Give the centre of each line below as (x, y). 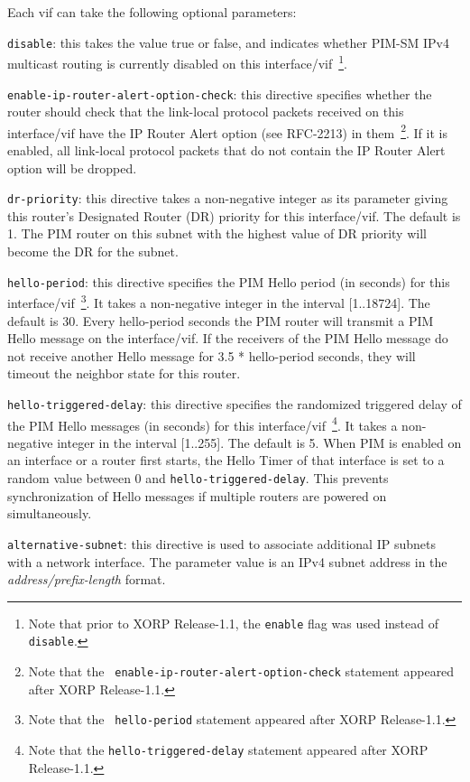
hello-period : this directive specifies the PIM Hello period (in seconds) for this (229, 281)
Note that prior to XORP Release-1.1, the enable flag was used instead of (233, 623)
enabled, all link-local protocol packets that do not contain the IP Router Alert (226, 150)
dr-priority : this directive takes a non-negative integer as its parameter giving (228, 198)
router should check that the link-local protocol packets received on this (206, 112)
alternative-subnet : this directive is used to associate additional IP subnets (221, 543)
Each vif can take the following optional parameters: (152, 12)
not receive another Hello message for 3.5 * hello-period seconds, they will (212, 355)
